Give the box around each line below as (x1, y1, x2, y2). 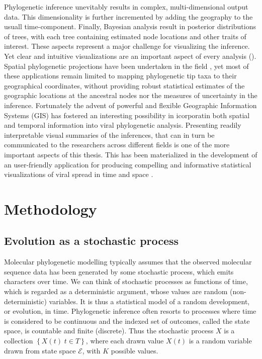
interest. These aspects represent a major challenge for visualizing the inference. (4, 41, 250, 51)
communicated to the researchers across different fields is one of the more (4, 139, 230, 150)
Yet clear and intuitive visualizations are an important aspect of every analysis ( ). (4, 50, 256, 61)
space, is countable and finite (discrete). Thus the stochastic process (4, 325, 214, 336)
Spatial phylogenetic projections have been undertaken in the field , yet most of (4, 60, 249, 71)
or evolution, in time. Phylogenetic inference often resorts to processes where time (4, 306, 256, 316)
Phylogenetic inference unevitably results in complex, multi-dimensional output (4, 2, 248, 12)
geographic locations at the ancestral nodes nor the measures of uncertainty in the (4, 90, 257, 101)
